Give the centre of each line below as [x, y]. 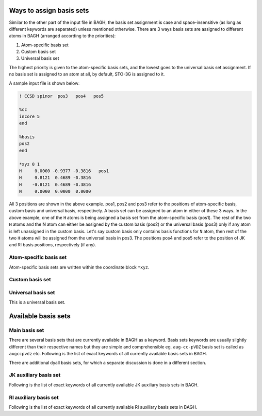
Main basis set [26, 330]
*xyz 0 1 [30, 164]
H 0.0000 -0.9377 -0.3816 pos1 [64, 171]
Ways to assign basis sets [49, 10]
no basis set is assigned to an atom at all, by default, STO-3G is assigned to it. [87, 74]
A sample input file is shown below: [44, 83]
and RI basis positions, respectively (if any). [53, 245]
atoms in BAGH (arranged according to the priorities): [62, 36]
